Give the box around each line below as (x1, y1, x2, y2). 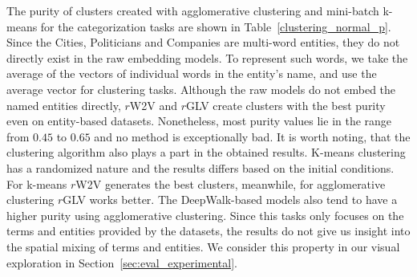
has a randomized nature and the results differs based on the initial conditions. (6, 159, 395, 176)
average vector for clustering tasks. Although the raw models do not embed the (6, 80, 396, 97)
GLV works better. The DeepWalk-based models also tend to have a (63, 191, 398, 208)
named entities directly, (6, 96, 121, 113)
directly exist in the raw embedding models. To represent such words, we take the (6, 49, 408, 66)
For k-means (6, 175, 67, 192)
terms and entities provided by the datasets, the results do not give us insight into (6, 222, 411, 239)
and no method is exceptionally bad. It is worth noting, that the (94, 128, 411, 145)
